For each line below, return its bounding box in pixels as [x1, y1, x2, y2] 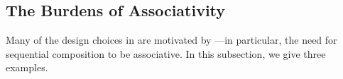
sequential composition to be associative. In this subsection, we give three [6, 46, 326, 61]
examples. [6, 60, 48, 75]
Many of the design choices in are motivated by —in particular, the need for [6, 32, 337, 47]
